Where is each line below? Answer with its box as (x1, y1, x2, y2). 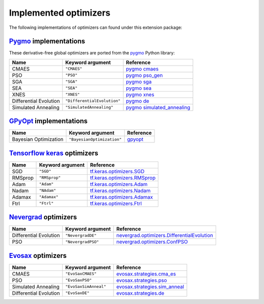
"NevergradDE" (65, 233, 97, 238)
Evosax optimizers (9, 251, 67, 259)
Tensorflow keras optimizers (9, 149, 99, 157)
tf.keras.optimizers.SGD (90, 168, 145, 175)
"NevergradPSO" (65, 239, 99, 244)
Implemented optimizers (9, 7, 110, 18)
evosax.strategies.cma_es (116, 270, 176, 277)
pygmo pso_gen (126, 71, 163, 78)
